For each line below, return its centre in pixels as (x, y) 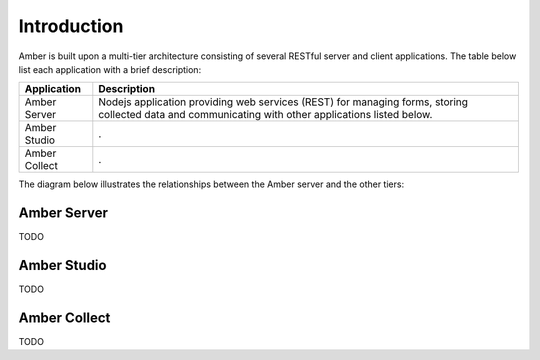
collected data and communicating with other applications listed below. (265, 115)
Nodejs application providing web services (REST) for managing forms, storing (283, 102)
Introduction (71, 26)
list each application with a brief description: (110, 69)
